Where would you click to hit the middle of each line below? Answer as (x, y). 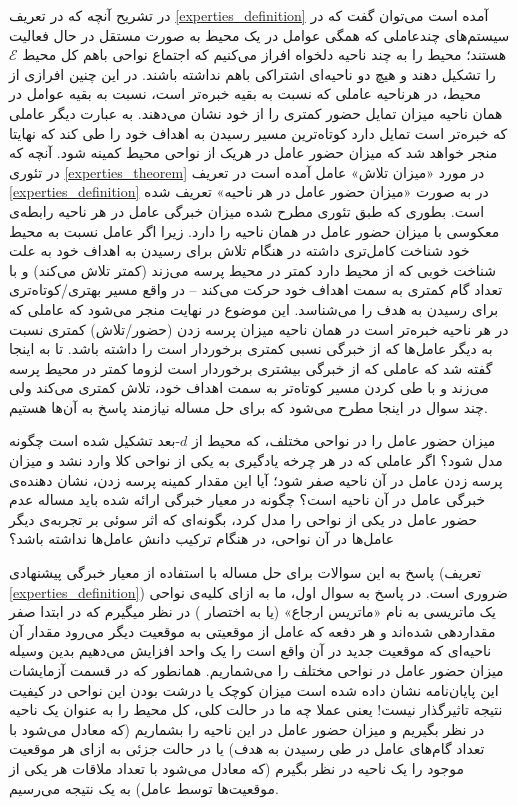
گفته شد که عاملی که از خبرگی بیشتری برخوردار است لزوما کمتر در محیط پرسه (251, 367)
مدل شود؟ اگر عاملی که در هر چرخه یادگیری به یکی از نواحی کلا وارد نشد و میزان (256, 460)
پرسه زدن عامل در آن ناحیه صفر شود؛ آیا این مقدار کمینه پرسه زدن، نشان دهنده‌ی (256, 479)
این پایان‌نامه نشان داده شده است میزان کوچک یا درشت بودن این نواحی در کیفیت (254, 689)
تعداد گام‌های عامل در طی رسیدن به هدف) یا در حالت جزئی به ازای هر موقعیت (247, 748)
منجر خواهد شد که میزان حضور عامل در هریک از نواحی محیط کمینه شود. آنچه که (253, 152)
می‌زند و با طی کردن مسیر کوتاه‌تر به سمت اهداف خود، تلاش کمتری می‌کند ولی (249, 387)
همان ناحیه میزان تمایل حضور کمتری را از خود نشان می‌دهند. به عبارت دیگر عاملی (256, 112)
